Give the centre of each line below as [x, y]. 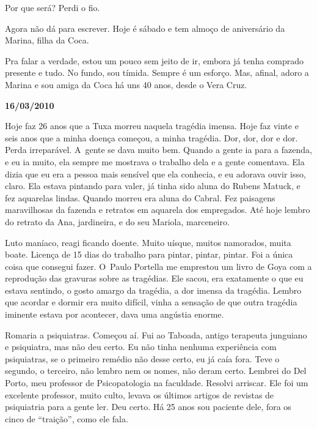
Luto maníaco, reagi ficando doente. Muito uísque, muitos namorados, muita [148, 242]
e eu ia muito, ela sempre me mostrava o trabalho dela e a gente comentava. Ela [155, 161]
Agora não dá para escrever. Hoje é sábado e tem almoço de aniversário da [145, 28]
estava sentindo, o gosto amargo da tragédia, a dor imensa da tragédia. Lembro [153, 290]
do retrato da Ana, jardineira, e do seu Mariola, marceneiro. [117, 221]
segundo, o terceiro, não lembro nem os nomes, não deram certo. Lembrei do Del [156, 371]
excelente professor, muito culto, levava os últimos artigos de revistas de [140, 394]
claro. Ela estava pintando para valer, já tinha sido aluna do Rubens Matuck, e [153, 186]
